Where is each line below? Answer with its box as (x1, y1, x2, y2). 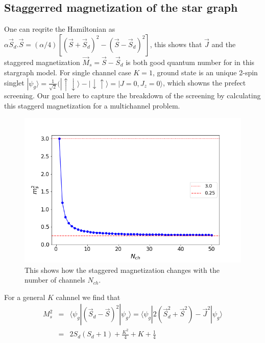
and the (211, 38, 236, 49)
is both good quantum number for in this (126, 57, 255, 68)
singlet (4, 77, 25, 88)
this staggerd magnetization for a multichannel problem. (4, 100, 180, 111)
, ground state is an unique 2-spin (152, 67, 258, 77)
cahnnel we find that (56, 291, 121, 302)
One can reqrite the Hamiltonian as (4, 24, 115, 34)
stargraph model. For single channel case (4, 67, 131, 77)
